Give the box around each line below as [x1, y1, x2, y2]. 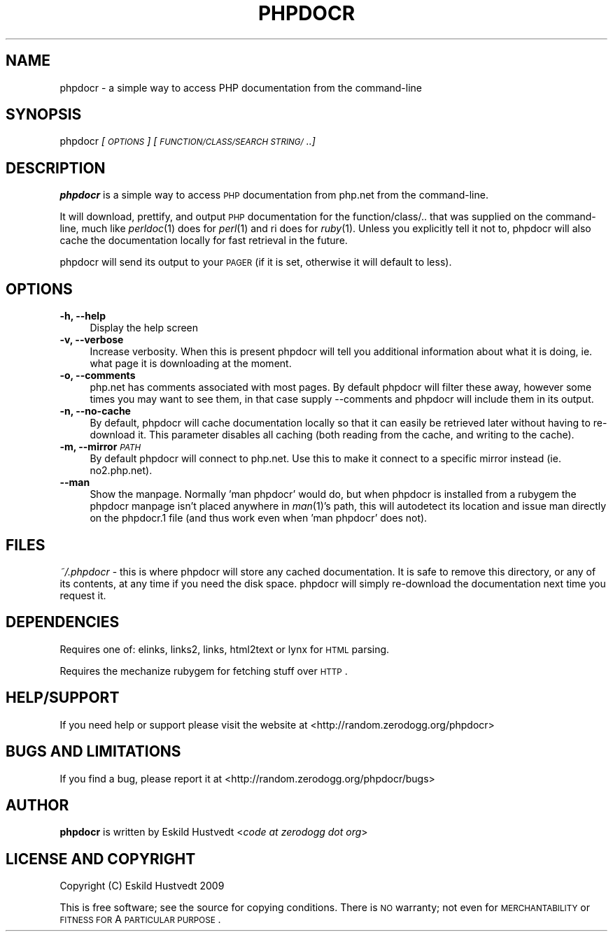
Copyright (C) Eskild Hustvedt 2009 [59, 880, 225, 892]
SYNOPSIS [6, 106, 82, 124]
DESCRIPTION [6, 159, 106, 177]
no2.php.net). [90, 464, 153, 477]
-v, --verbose [59, 334, 124, 346]
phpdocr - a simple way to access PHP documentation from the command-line [59, 81, 423, 94]
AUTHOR [6, 796, 69, 814]
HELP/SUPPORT [6, 689, 120, 707]
